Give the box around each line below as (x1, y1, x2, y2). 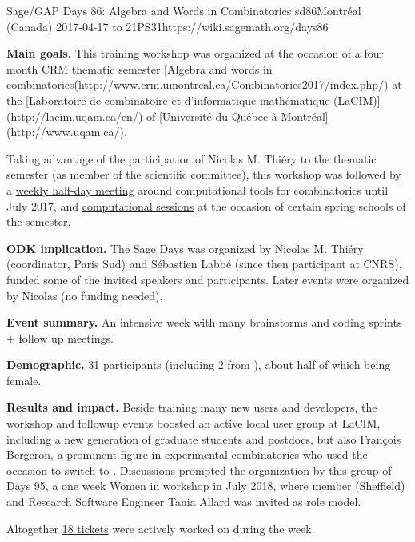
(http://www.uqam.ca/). (6, 123, 127, 140)
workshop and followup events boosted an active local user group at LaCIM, (6, 415, 381, 432)
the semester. (6, 213, 71, 230)
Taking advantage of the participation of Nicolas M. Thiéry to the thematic (6, 150, 377, 167)
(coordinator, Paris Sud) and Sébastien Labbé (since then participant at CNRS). (6, 255, 402, 272)
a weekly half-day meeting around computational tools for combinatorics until (6, 181, 389, 198)
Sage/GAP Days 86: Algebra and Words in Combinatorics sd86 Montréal (6, 2, 361, 18)
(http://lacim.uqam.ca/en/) (6, 107, 143, 124)
